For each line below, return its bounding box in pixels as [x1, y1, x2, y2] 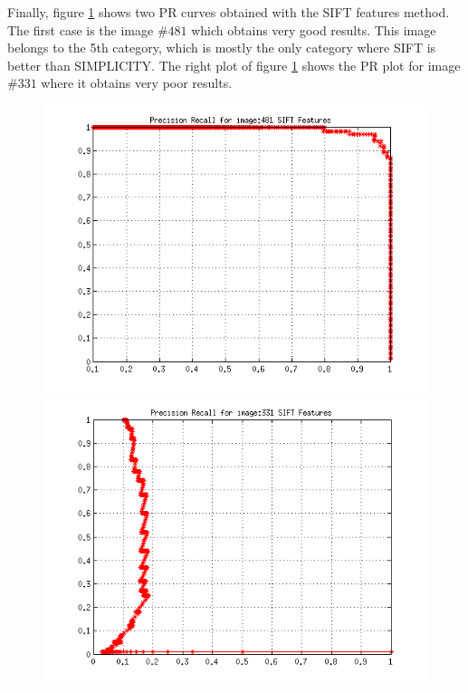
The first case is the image [7, 20, 154, 39]
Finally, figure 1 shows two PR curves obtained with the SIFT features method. [7, 3, 450, 21]
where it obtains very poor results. [41, 73, 233, 92]
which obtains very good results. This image [191, 20, 436, 39]
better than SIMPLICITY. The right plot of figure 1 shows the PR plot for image [7, 55, 461, 74]
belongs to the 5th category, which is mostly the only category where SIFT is [7, 38, 436, 57]
